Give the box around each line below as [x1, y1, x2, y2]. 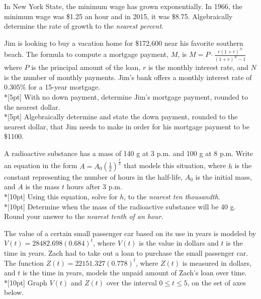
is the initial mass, [195, 171, 252, 182]
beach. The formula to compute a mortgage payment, [4, 49, 169, 59]
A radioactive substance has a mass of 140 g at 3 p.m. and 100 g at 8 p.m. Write [4, 147, 253, 158]
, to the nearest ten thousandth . [124, 191, 220, 202]
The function [4, 257, 44, 268]
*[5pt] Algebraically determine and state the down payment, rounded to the [4, 111, 238, 122]
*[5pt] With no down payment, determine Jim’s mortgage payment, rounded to [4, 91, 248, 102]
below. [4, 287, 24, 297]
